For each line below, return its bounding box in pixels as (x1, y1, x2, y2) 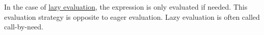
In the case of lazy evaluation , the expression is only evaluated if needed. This (4, 2, 248, 12)
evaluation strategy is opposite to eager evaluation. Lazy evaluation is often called (4, 11, 260, 22)
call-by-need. (4, 21, 43, 32)
